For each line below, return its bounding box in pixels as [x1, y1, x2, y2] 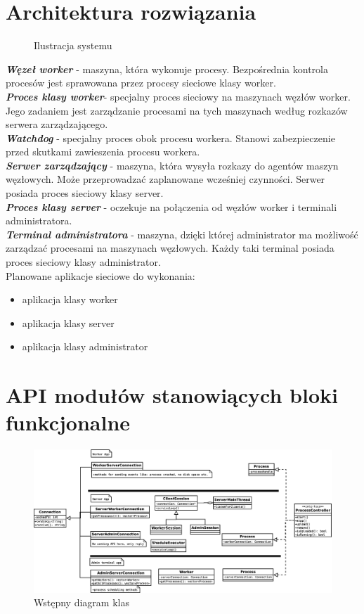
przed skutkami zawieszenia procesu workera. [6, 144, 200, 159]
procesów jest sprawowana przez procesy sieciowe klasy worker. [6, 75, 276, 90]
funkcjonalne [6, 408, 131, 437]
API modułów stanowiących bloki [6, 380, 338, 409]
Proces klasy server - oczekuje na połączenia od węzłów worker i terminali [6, 199, 337, 214]
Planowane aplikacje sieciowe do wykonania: [6, 268, 195, 283]
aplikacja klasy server [22, 315, 115, 330]
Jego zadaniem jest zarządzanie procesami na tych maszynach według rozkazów [6, 103, 348, 117]
